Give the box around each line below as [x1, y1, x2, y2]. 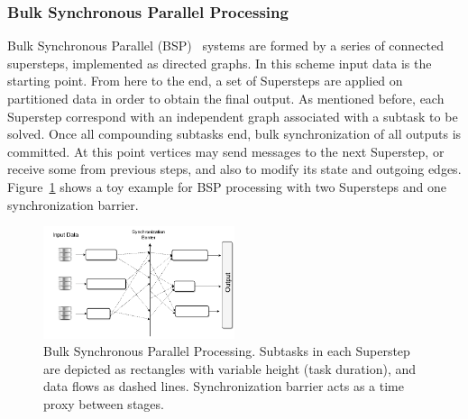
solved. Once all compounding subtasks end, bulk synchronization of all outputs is [7, 124, 462, 143]
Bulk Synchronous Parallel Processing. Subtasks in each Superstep [43, 342, 410, 360]
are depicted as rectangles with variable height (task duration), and [43, 359, 417, 378]
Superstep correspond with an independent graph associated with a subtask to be [7, 106, 458, 125]
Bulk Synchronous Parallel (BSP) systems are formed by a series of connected [7, 36, 445, 55]
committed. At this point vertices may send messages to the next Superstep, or [7, 141, 445, 160]
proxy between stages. [43, 394, 164, 413]
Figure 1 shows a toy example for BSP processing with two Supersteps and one [7, 177, 446, 196]
